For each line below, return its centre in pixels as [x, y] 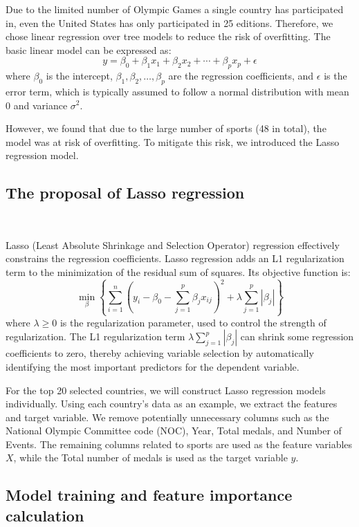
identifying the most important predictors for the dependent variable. [153, 366]
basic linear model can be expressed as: [89, 49]
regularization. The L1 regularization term [95, 336]
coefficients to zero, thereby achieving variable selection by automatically [160, 353]
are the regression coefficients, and [241, 76]
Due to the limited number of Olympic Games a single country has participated [175, 9]
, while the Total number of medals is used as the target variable [150, 457]
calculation [45, 515]
